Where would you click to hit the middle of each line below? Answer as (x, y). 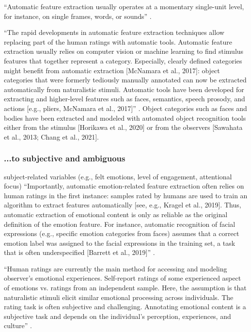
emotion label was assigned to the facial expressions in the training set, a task (120, 243)
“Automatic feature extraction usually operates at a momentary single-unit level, (124, 6)
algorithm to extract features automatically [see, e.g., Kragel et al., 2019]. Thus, (123, 205)
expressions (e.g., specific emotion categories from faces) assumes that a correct (122, 233)
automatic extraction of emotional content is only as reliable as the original (116, 214)
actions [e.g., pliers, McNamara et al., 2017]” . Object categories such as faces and (125, 108)
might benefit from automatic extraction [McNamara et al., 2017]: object (112, 70)
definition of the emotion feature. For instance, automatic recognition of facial (120, 224)
